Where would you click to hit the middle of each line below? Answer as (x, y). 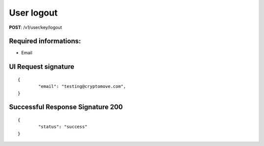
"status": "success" (63, 127)
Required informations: (45, 41)
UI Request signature (42, 67)
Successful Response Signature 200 (66, 107)
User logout (33, 13)
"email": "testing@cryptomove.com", (82, 86)
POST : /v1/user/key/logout (35, 27)
